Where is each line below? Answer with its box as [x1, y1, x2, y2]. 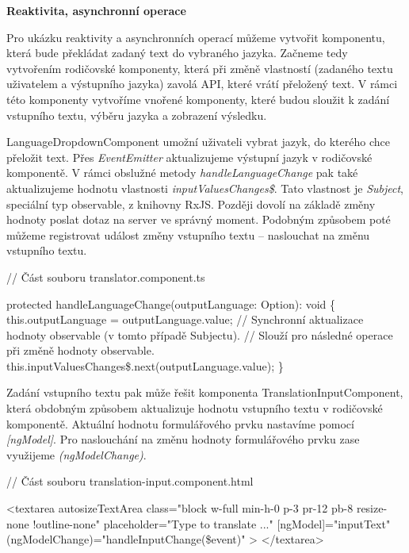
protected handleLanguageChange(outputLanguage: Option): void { [6, 295, 336, 312]
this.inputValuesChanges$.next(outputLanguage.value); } [6, 357, 284, 374]
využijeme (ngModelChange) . [6, 446, 147, 463]
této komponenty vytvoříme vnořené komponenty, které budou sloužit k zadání [6, 90, 390, 107]
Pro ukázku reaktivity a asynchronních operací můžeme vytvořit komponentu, [6, 29, 385, 45]
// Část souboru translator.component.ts [6, 268, 205, 285]
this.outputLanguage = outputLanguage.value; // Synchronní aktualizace [6, 311, 364, 328]
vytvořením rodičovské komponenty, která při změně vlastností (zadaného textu [6, 60, 393, 76]
